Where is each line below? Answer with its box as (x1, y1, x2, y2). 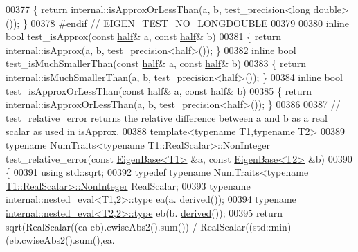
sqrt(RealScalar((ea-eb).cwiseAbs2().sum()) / (6, 219, 197, 233)
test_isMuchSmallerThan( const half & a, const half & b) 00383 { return (6, 56, 307, 71)
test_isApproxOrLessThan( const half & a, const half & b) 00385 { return (6, 83, 312, 98)
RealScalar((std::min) (200, 219, 292, 233)
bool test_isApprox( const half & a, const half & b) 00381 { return (6, 29, 281, 44)
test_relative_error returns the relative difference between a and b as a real (6, 110, 328, 125)
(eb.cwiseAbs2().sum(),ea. (6, 233, 115, 247)
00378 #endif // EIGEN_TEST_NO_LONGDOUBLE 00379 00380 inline (30, 15, 350, 30)
